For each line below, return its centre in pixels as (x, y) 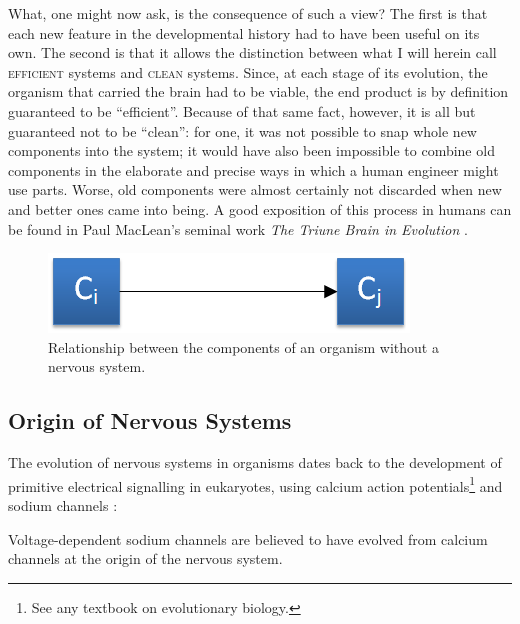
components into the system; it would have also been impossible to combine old (251, 150)
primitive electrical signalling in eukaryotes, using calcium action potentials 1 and (255, 484)
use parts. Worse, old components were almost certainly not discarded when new (255, 189)
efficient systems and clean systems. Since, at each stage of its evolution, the (248, 71)
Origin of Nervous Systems (150, 420)
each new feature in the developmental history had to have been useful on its (244, 32)
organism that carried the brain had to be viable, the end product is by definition (258, 91)
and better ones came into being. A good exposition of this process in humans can (260, 208)
